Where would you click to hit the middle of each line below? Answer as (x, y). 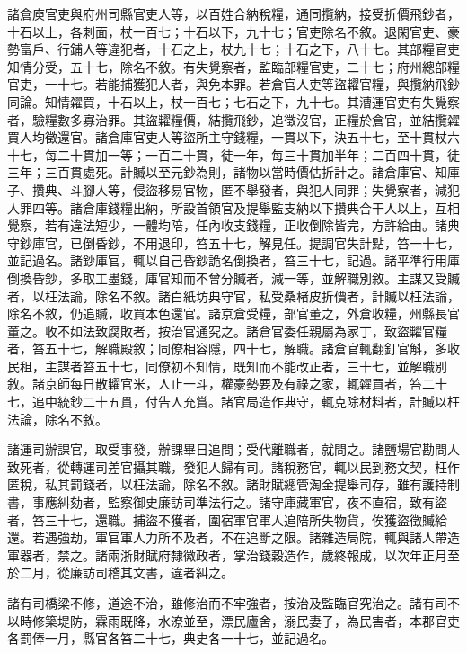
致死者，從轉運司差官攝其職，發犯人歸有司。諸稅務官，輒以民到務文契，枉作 (233, 466)
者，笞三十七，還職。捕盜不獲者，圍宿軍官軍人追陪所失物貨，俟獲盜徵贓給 (227, 519)
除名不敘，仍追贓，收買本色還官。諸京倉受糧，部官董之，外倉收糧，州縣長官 (233, 313)
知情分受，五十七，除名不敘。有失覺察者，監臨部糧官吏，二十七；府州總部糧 (233, 66)
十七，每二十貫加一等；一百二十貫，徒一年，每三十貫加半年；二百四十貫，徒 (233, 154)
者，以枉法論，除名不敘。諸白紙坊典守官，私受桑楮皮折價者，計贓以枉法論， (233, 295)
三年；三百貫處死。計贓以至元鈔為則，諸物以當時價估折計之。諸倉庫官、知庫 (233, 172)
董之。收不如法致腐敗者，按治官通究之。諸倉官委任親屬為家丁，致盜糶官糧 (227, 331)
